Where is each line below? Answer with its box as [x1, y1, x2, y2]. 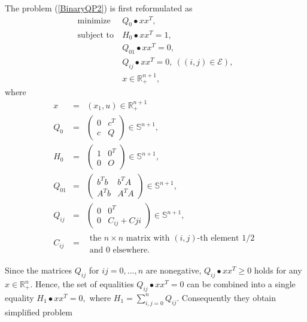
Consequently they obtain [181, 291, 276, 303]
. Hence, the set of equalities [30, 278, 134, 290]
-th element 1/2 [197, 234, 255, 243]
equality [5, 291, 34, 303]
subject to [77, 31, 114, 40]
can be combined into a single [187, 278, 296, 290]
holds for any [254, 264, 302, 277]
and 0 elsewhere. [89, 246, 150, 255]
